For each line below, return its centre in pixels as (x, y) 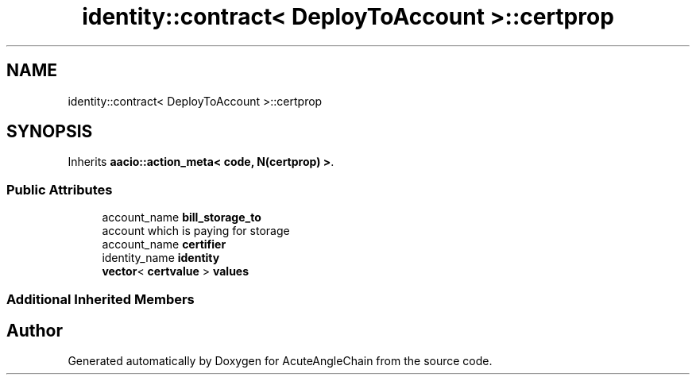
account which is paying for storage (196, 231)
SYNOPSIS (50, 132)
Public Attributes (60, 189)
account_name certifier (164, 244)
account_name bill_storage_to (182, 217)
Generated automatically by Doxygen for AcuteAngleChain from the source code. (280, 361)
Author (35, 330)
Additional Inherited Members (101, 299)
